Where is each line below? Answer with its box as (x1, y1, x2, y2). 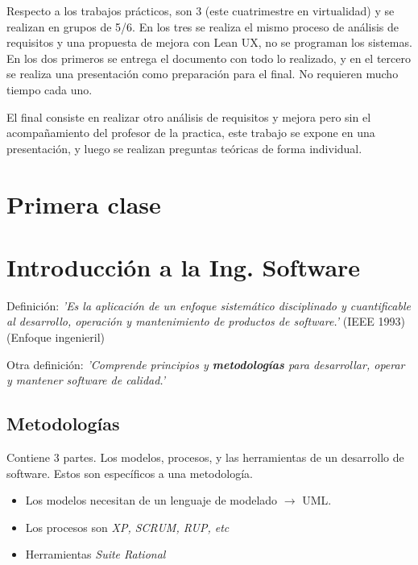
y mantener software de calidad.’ (6, 372, 166, 388)
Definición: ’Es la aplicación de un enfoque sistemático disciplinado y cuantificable (6, 297, 411, 314)
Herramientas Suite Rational (25, 546, 166, 563)
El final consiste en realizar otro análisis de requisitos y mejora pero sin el (6, 108, 371, 125)
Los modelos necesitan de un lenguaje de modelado (25, 492, 278, 509)
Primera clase (6, 187, 161, 220)
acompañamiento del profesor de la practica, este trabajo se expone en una (6, 124, 375, 141)
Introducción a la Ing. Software (6, 250, 361, 283)
